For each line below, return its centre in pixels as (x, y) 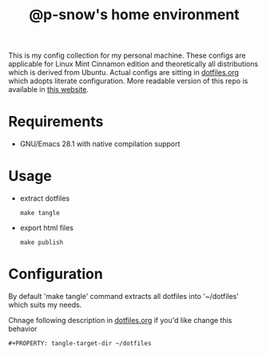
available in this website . (49, 90)
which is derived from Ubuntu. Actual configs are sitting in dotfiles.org (124, 73)
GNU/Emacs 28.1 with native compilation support (100, 144)
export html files (47, 228)
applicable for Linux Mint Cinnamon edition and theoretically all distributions (133, 64)
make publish (42, 243)
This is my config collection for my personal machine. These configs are (127, 56)
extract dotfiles (45, 198)
